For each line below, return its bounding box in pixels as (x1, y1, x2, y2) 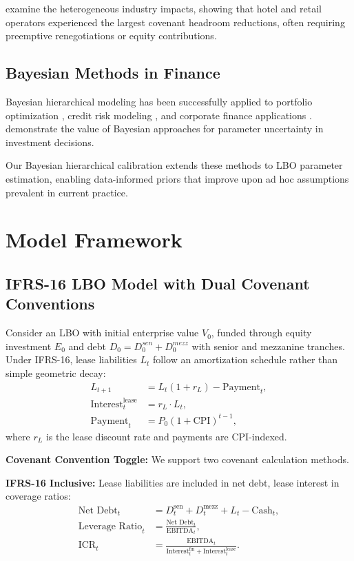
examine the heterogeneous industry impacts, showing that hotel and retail (6, 1, 322, 15)
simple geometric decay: (6, 365, 106, 380)
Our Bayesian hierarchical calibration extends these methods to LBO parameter (6, 158, 343, 172)
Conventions (6, 293, 95, 314)
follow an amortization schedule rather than (152, 352, 338, 367)
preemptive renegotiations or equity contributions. (6, 28, 217, 43)
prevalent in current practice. (6, 185, 128, 199)
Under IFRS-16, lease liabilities (6, 352, 137, 367)
